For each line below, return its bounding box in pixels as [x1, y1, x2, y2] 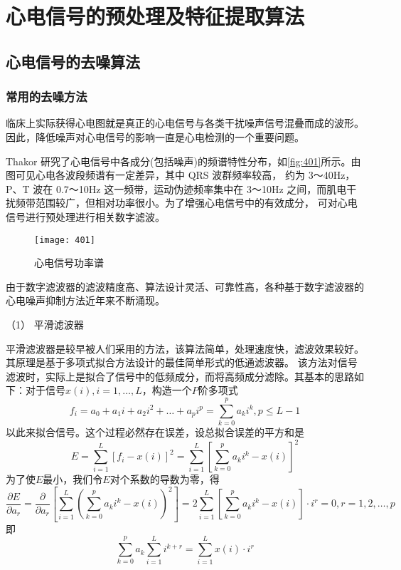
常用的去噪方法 [6, 88, 87, 105]
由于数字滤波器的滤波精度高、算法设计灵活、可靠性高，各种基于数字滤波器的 [6, 279, 364, 294]
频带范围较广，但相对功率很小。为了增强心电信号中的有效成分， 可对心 [15, 195, 348, 210]
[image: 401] [34, 234, 95, 245]
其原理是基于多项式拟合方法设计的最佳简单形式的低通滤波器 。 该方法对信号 [6, 355, 358, 370]
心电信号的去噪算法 [6, 50, 140, 72]
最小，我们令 [43, 472, 103, 487]
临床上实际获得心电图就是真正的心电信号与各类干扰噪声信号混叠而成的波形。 [6, 115, 364, 130]
